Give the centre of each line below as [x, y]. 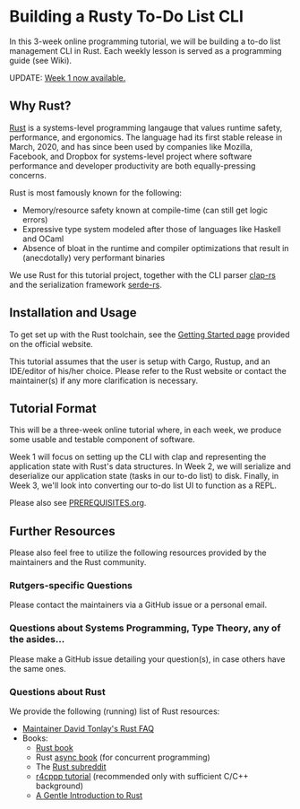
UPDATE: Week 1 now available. [68, 77]
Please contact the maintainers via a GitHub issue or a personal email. [138, 605]
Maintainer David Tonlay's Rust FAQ [88, 729]
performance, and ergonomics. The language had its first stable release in [146, 137]
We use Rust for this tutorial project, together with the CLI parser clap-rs [142, 274]
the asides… [37, 639]
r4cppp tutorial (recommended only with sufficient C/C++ [142, 777]
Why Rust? [40, 106]
